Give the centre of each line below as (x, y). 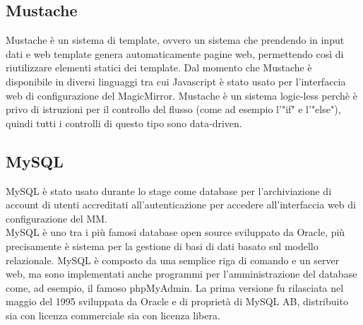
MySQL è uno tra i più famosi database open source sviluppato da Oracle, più (175, 232)
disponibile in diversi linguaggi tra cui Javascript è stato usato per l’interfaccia (176, 81)
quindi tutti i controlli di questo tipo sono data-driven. (124, 123)
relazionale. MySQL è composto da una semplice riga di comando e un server (173, 260)
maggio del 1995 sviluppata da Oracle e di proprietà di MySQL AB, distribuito (177, 301)
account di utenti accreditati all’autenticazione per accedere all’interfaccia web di (181, 205)
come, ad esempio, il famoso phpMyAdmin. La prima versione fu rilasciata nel (175, 287)
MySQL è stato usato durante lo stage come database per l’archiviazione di (169, 190)
